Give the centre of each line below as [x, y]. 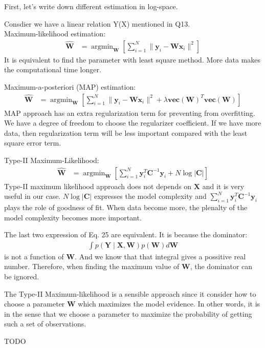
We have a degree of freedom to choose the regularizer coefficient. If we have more [133, 123]
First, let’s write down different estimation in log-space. [91, 6]
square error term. [33, 143]
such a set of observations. [45, 324]
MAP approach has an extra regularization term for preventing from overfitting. [130, 112]
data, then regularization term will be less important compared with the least [126, 132]
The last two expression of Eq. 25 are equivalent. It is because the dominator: [126, 234]
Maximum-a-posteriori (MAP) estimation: [70, 87]
